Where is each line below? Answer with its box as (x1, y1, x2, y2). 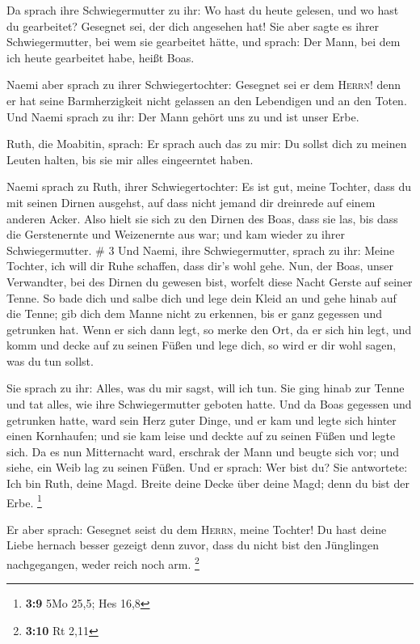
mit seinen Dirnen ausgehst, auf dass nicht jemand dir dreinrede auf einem (6, 193, 376, 210)
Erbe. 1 (6, 491, 42, 511)
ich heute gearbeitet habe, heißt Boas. (6, 49, 195, 66)
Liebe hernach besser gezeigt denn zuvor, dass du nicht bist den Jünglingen (6, 536, 379, 553)
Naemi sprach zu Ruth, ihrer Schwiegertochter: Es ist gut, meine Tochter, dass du (6, 178, 412, 195)
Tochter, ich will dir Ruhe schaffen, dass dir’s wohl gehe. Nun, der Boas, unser (6, 257, 393, 274)
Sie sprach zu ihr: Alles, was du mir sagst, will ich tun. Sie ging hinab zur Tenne (6, 379, 405, 396)
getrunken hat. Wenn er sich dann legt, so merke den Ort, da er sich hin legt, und (6, 320, 412, 337)
